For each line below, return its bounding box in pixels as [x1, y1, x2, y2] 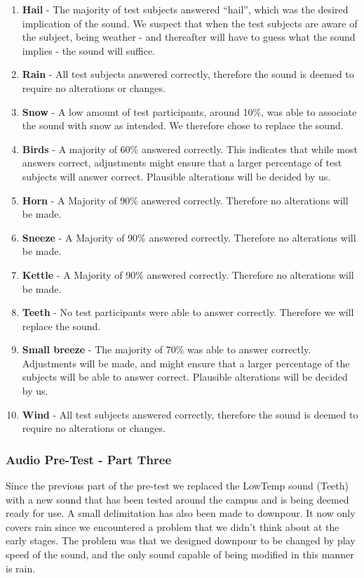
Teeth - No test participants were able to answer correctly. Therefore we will [22, 305, 354, 320]
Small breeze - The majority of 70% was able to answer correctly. [22, 342, 311, 357]
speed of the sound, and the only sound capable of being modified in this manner [6, 547, 354, 562]
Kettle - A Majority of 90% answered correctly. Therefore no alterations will [22, 267, 354, 282]
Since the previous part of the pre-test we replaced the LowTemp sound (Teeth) [6, 478, 349, 493]
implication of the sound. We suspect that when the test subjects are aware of [22, 15, 358, 30]
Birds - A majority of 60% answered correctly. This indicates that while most [22, 141, 358, 156]
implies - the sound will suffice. [22, 43, 156, 58]
